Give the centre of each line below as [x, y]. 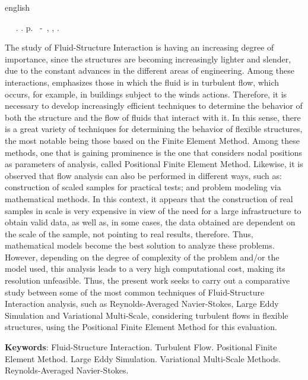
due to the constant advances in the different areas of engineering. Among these [150, 70]
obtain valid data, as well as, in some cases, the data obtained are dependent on [150, 222]
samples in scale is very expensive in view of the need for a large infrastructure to [153, 210]
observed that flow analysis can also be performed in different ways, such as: [143, 175]
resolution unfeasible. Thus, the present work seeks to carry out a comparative [147, 280]
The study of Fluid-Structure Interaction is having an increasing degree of [139, 47]
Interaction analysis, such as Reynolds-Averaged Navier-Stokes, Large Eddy [142, 304]
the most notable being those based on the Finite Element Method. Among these [152, 140]
